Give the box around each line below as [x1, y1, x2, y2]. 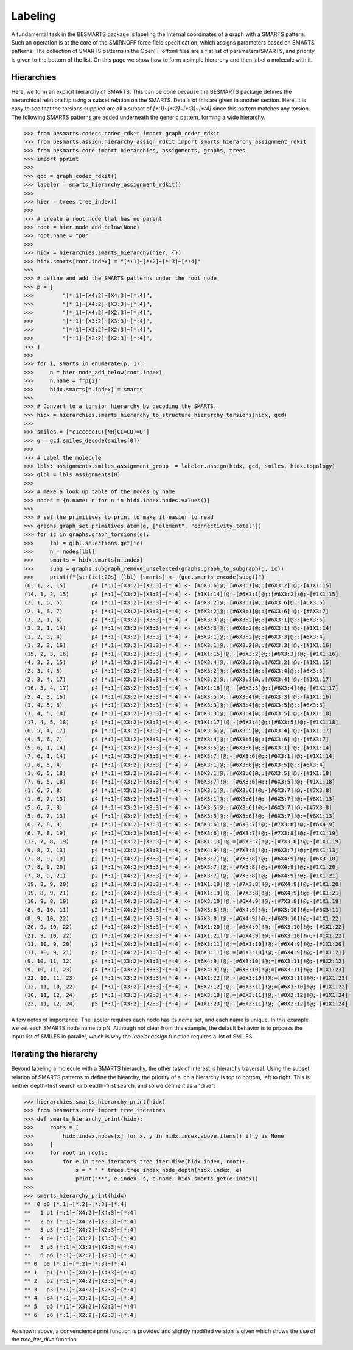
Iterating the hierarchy [11, 1049, 99, 1059]
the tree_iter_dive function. [11, 1336, 79, 1343]
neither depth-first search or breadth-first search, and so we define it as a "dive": [11, 1082, 215, 1090]
